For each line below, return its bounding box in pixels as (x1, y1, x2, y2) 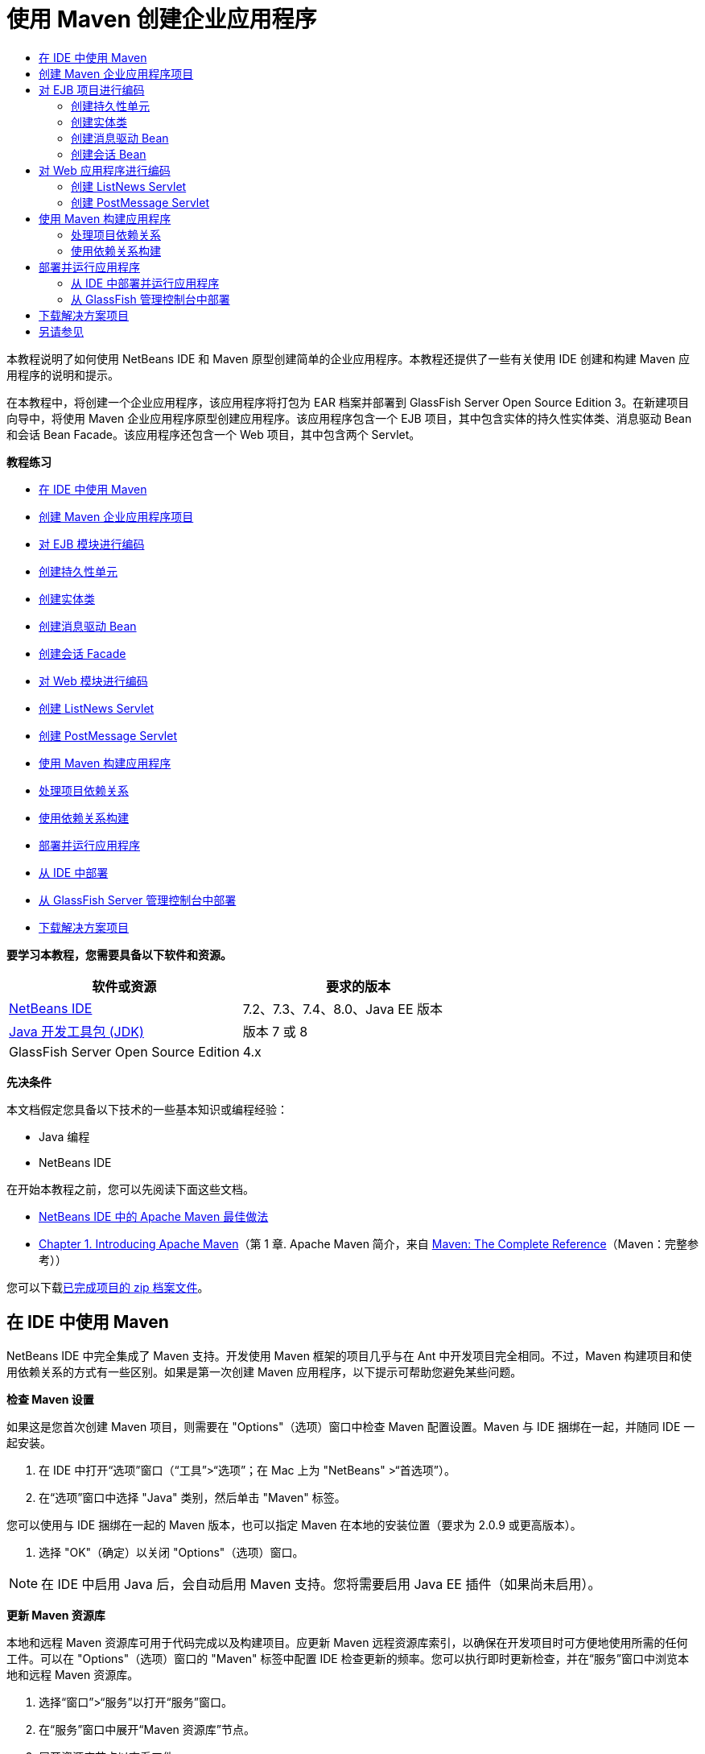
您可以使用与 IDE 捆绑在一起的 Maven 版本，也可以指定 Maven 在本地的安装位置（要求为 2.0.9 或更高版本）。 (6, 1517, 582, 1532)
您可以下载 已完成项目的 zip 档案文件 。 (6, 1280, 209, 1294)
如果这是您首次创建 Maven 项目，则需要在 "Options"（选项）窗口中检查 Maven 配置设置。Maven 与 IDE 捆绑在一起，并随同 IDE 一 (6, 1419, 695, 1433)
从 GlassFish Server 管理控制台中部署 (39, 892, 237, 907)
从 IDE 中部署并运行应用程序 (71, 275, 220, 290)
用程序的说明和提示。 (6, 367, 119, 382)
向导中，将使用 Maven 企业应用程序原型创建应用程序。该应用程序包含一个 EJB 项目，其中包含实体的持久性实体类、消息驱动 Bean (6, 411, 692, 425)
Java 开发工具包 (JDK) (9, 1023, 144, 1040)
